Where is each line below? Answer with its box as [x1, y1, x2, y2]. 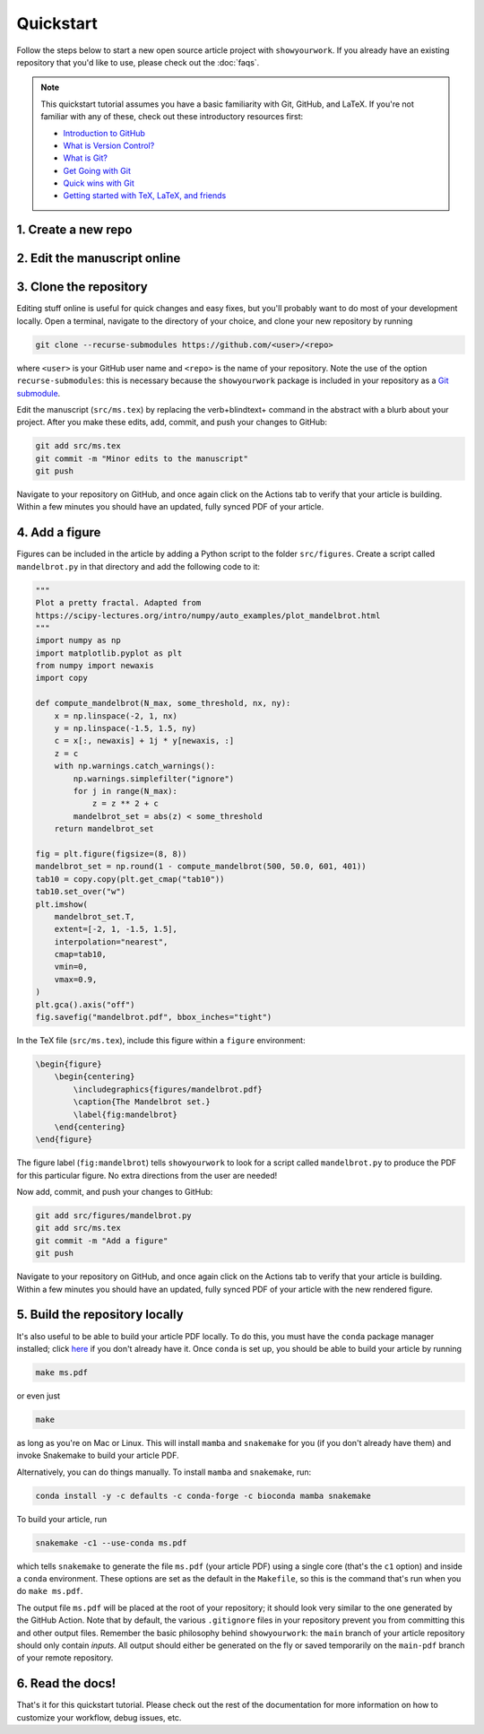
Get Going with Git [63, 165, 132, 176]
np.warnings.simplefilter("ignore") [73, 773, 235, 784]
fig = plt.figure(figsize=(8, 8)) [35, 849, 187, 858]
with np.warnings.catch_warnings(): [54, 761, 215, 771]
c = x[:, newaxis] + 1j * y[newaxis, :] [54, 736, 235, 746]
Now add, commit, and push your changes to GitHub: [16, 1187, 213, 1198]
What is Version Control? [63, 140, 155, 151]
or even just [16, 1390, 61, 1401]
